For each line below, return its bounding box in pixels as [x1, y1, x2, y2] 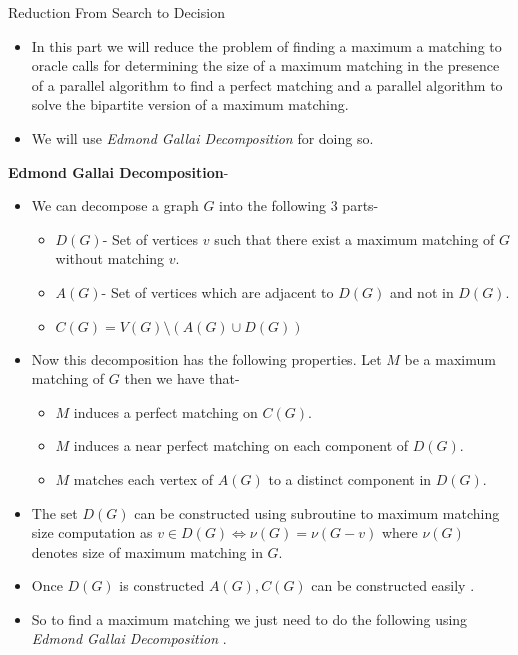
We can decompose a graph [31, 195, 199, 216]
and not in [389, 281, 454, 302]
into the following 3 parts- [219, 195, 379, 216]
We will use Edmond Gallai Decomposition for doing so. [31, 127, 374, 148]
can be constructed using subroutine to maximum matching [134, 502, 500, 523]
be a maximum [404, 348, 496, 369]
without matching [55, 248, 165, 269]
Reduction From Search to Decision [8, 2, 225, 22]
